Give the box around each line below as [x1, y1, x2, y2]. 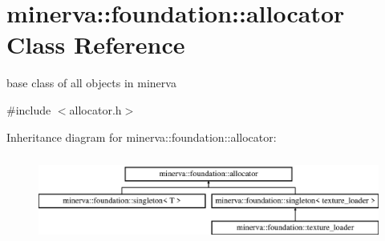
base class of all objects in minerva [6, 74, 176, 91]
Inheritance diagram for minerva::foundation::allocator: [6, 128, 277, 145]
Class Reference [6, 28, 185, 61]
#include [6, 101, 51, 118]
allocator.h [69, 101, 122, 118]
